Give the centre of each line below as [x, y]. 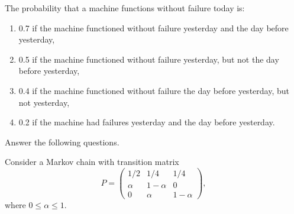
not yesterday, [44, 102]
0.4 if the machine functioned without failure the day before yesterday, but [154, 90]
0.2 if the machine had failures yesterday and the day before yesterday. [147, 122]
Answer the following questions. [62, 142]
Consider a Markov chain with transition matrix [92, 162]
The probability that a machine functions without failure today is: [125, 8]
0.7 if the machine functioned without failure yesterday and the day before [154, 27]
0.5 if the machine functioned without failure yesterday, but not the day [149, 59]
